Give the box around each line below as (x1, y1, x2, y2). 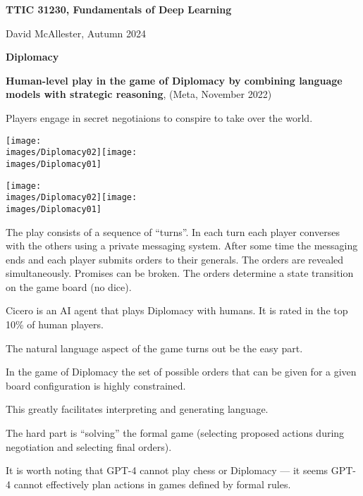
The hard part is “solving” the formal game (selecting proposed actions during (6, 426, 345, 440)
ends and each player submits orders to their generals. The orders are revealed (6, 252, 344, 266)
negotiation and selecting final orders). (6, 439, 172, 454)
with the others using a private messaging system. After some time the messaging (6, 238, 358, 253)
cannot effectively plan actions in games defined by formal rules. (13, 476, 291, 491)
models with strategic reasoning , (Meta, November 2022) (6, 87, 272, 101)
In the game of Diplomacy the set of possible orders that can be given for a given (6, 364, 357, 379)
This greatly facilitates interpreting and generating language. (6, 402, 269, 416)
